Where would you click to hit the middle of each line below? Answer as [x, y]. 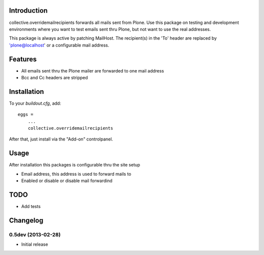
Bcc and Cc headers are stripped [55, 77]
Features [23, 59]
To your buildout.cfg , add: [35, 103]
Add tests [31, 207]
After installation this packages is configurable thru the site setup [75, 165]
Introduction [28, 11]
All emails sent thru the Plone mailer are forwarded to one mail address [93, 70]
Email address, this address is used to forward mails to [76, 174]
